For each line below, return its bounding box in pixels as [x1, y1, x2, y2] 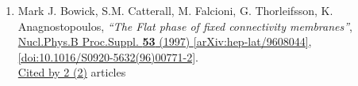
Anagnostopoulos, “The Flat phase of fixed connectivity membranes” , [17, 17, 353, 34]
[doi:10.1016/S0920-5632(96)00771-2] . [17, 48, 198, 65]
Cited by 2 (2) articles [17, 64, 126, 80]
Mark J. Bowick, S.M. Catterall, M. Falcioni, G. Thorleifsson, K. [17, 2, 333, 18]
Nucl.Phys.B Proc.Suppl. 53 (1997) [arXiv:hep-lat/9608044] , [17, 33, 312, 50]
